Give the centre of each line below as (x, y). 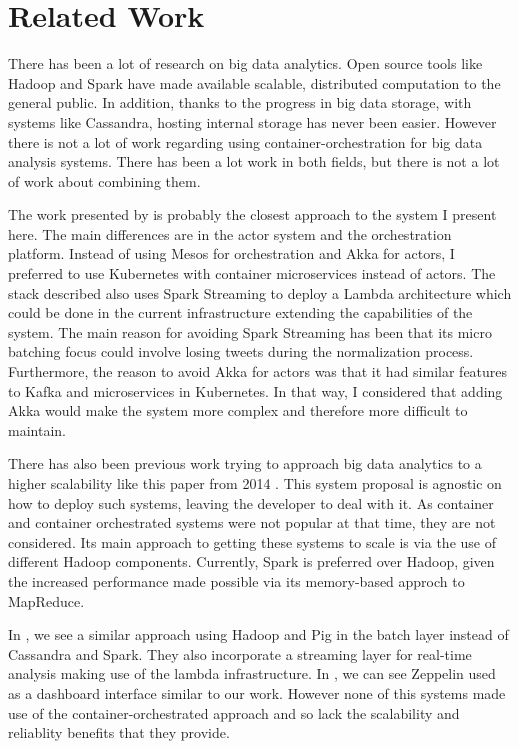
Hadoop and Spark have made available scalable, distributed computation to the (254, 82)
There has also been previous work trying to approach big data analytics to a (245, 463)
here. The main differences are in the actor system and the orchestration (230, 233)
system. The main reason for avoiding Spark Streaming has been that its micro (250, 331)
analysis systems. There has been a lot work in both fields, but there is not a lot (254, 161)
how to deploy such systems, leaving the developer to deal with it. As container (251, 502)
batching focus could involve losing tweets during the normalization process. (241, 351)
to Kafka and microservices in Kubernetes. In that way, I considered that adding (255, 390)
